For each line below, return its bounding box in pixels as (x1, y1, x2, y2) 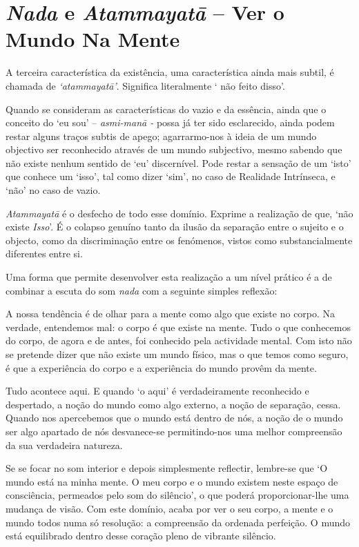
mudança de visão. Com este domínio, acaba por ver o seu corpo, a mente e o (6, 501, 333, 515)
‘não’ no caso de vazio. (6, 183, 101, 197)
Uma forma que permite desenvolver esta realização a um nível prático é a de (6, 270, 332, 284)
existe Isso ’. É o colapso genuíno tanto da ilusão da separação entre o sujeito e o (6, 219, 344, 234)
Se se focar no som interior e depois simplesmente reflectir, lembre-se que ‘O (6, 461, 328, 475)
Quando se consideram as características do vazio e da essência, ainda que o (6, 101, 327, 116)
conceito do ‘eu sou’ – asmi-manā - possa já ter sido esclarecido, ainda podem (6, 115, 335, 130)
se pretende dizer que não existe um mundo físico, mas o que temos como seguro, (6, 347, 349, 361)
